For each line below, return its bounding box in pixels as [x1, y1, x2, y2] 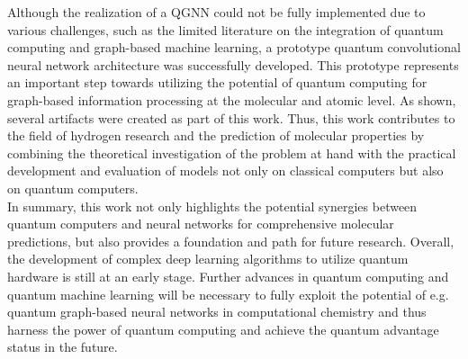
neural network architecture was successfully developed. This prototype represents [7, 55, 459, 74]
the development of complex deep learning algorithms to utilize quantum [7, 249, 409, 268]
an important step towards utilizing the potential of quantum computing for [7, 73, 427, 92]
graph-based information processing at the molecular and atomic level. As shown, [7, 90, 456, 109]
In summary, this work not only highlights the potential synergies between [7, 196, 418, 215]
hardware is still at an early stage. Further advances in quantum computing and [7, 266, 449, 285]
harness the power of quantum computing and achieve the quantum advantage [7, 319, 439, 338]
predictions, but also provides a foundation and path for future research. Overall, [7, 231, 454, 250]
